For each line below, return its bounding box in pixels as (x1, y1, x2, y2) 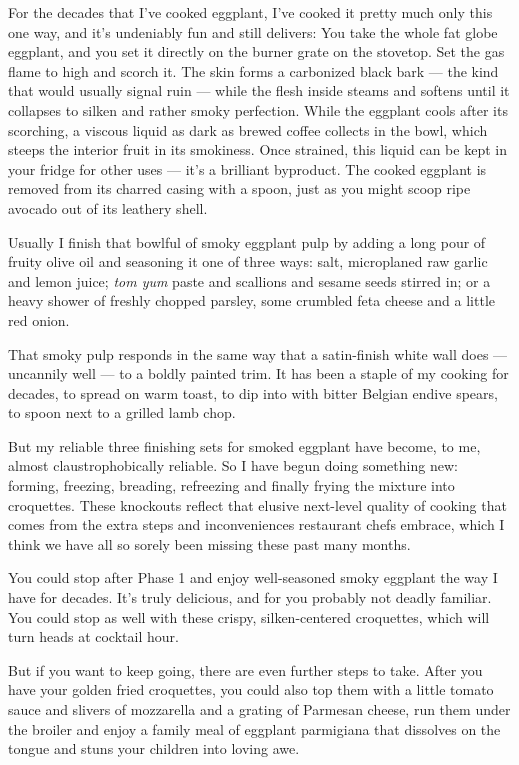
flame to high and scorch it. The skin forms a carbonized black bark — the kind (8, 60, 499, 81)
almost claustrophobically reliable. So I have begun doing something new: (8, 455, 458, 476)
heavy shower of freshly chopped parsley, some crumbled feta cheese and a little (8, 290, 496, 311)
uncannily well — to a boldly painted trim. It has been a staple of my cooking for (8, 363, 509, 384)
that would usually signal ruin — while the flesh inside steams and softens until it (8, 80, 510, 101)
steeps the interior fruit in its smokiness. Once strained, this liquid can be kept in (8, 139, 507, 160)
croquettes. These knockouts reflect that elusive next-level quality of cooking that (8, 494, 507, 515)
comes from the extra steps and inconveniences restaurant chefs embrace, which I (8, 514, 505, 535)
